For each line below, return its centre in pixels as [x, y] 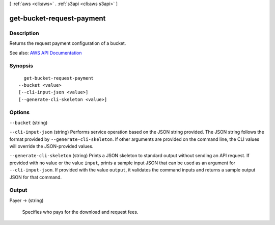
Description [24, 33]
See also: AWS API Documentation [46, 53]
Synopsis [21, 66]
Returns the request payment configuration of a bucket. [68, 43]
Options [20, 112]
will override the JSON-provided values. [51, 146]
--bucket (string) [29, 122]
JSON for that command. [36, 177]
